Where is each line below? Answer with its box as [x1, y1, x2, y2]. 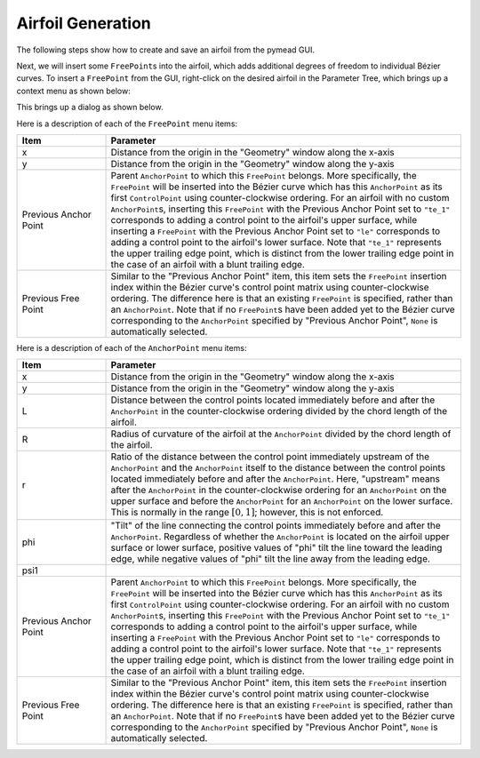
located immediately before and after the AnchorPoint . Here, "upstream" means [110, 473, 440, 485]
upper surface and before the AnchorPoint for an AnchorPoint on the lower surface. [110, 495, 453, 507]
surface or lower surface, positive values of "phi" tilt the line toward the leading [110, 541, 443, 554]
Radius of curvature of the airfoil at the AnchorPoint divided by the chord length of [110, 427, 452, 440]
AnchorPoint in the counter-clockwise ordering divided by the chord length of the [110, 405, 448, 418]
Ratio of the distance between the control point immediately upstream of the [110, 451, 430, 463]
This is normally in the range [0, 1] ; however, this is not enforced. [110, 507, 384, 519]
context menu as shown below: [16, 85, 131, 96]
